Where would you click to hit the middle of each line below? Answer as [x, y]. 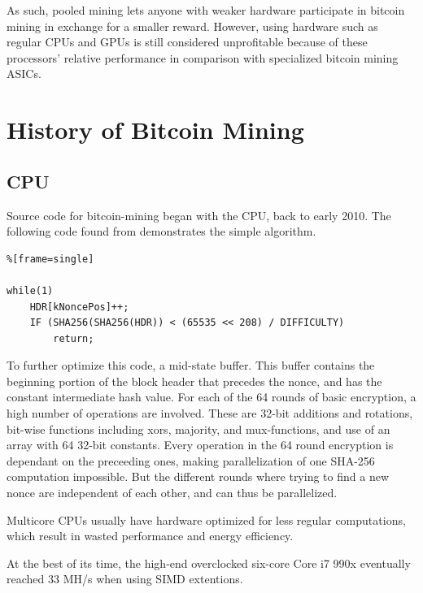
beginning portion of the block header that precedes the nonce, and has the [194, 381]
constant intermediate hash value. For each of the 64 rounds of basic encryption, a [211, 397]
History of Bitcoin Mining [155, 130]
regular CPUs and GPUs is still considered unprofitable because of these [187, 42]
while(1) [30, 290]
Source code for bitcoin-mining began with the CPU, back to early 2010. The [199, 215]
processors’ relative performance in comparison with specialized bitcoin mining [203, 57]
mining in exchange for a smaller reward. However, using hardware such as [192, 26]
